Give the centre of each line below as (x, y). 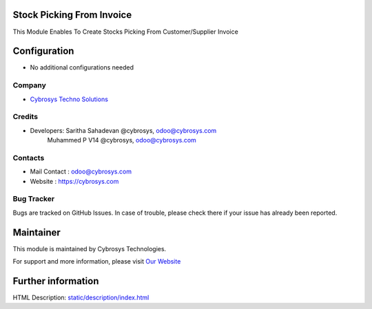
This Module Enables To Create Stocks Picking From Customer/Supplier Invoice (126, 32)
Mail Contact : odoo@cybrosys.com (81, 171)
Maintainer (37, 232)
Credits (25, 117)
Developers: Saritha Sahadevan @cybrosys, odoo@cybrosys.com (123, 130)
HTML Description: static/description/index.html (81, 297)
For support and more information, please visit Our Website (97, 262)
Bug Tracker (34, 199)
